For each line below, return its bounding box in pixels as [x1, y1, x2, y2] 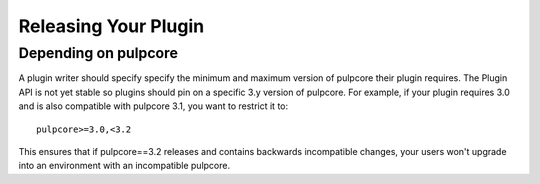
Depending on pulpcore [18, 44, 179, 62]
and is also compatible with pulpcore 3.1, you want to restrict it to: [18, 100, 289, 112]
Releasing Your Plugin [18, 15, 205, 37]
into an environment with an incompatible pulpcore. [18, 160, 230, 172]
